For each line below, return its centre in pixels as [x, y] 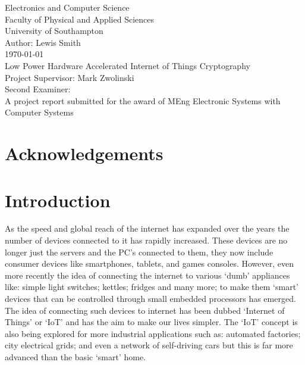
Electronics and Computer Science [67, 7]
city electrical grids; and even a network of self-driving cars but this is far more [149, 345]
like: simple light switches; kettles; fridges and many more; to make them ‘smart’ [152, 287]
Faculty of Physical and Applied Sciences [80, 19]
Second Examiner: [38, 89]
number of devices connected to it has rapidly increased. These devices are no [146, 240]
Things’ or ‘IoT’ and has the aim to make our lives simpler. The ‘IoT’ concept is [151, 322]
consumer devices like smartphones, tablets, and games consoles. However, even [149, 263]
